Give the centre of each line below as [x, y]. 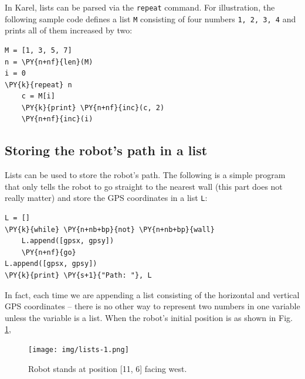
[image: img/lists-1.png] [79, 350]
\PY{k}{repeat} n [38, 85]
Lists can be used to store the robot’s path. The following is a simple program [145, 175]
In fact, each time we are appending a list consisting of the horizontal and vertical [152, 294]
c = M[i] [38, 96]
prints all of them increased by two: [69, 30]
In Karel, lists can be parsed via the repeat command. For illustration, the [140, 7]
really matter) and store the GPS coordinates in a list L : [106, 198]
